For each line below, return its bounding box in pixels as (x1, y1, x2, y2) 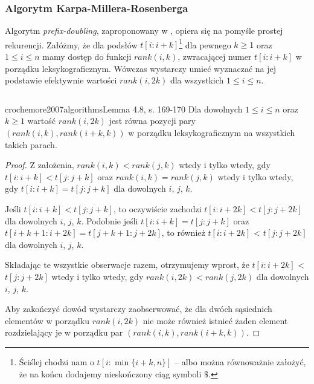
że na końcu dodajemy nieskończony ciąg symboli (19, 367, 202, 380)
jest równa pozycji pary (109, 114, 196, 127)
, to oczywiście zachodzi (114, 203, 202, 215)
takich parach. (5, 138, 57, 151)
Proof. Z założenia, (5, 158, 74, 171)
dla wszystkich (170, 74, 224, 86)
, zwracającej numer (178, 50, 252, 63)
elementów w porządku (5, 314, 90, 327)
